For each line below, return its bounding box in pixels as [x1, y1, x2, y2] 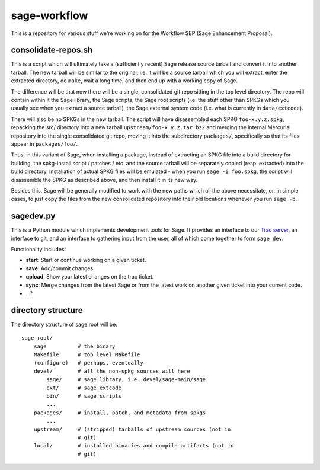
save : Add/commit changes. [25, 264, 95, 272]
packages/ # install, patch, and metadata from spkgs [33, 409, 206, 416]
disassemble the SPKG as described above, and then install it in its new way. [11, 176, 198, 183]
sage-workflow [11, 9, 88, 22]
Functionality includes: [11, 246, 66, 252]
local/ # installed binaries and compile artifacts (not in [33, 442, 234, 449]
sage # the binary [33, 343, 116, 350]
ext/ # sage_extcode [46, 384, 121, 391]
